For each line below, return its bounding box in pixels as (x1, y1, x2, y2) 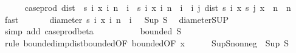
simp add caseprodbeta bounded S (4, 25, 181, 37)
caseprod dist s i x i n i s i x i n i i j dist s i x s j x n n (24, 1, 291, 13)
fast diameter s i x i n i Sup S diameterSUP (4, 13, 229, 25)
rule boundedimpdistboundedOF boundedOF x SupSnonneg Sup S (4, 36, 289, 49)
